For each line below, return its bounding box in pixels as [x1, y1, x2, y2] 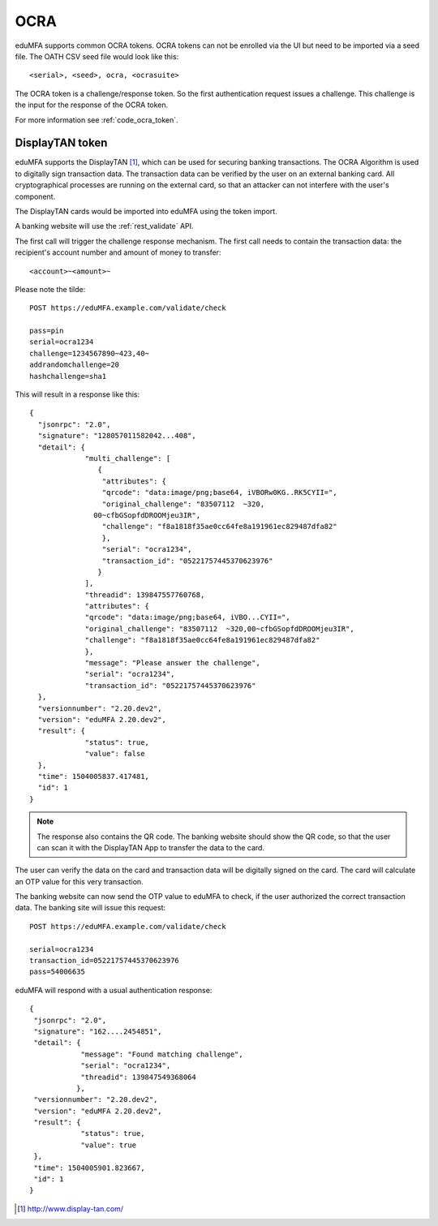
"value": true [80, 1140, 137, 1150]
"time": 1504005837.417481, [37, 772, 150, 781]
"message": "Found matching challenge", [80, 1049, 243, 1059]
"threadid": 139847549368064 [80, 1072, 196, 1082]
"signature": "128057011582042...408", [37, 431, 196, 441]
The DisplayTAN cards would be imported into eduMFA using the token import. [15, 206, 277, 216]
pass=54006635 [29, 967, 85, 977]
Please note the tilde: [15, 284, 86, 294]
